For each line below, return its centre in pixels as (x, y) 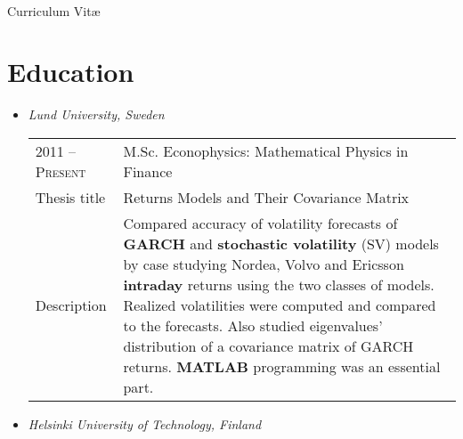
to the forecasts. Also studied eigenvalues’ (253, 325)
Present (61, 171)
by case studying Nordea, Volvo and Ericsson (264, 264)
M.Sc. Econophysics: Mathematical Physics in (266, 150)
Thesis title (70, 197)
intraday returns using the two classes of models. (279, 284)
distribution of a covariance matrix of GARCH (268, 346)
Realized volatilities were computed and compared (280, 305)
